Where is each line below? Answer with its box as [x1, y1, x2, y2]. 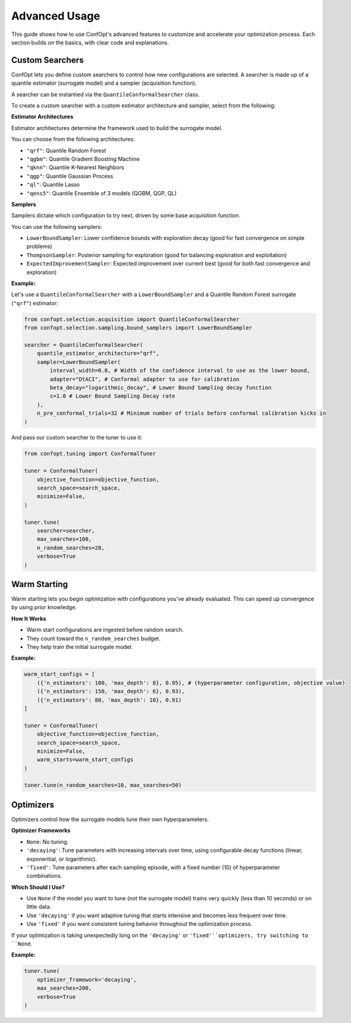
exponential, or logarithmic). [26, 855, 97, 862]
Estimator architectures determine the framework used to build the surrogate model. [11, 124, 223, 131]
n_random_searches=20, [37, 544, 105, 551]
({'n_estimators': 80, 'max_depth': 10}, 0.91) [37, 696, 182, 703]
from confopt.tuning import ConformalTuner [24, 450, 157, 457]
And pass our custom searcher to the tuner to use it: [11, 434, 143, 441]
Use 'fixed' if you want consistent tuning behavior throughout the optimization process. [26, 920, 253, 928]
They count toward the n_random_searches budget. [26, 635, 161, 642]
